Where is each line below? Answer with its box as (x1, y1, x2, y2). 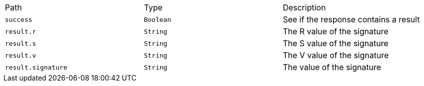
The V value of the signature (282, 50, 389, 60)
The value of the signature (282, 62, 381, 72)
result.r (5, 27, 36, 35)
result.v (5, 51, 36, 59)
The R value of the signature (282, 26, 389, 36)
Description (282, 2, 326, 12)
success (5, 15, 32, 23)
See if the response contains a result (282, 14, 420, 24)
